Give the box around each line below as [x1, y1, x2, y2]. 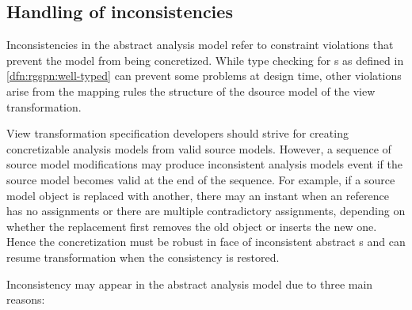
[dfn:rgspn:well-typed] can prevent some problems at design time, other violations [6, 67, 402, 84]
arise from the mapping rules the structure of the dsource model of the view [6, 82, 376, 99]
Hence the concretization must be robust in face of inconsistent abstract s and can [6, 233, 406, 250]
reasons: [6, 291, 45, 308]
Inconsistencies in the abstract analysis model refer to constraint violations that [6, 36, 394, 53]
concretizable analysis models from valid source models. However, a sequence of [6, 140, 391, 157]
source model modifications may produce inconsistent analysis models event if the [6, 156, 402, 172]
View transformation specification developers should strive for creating [6, 125, 349, 142]
